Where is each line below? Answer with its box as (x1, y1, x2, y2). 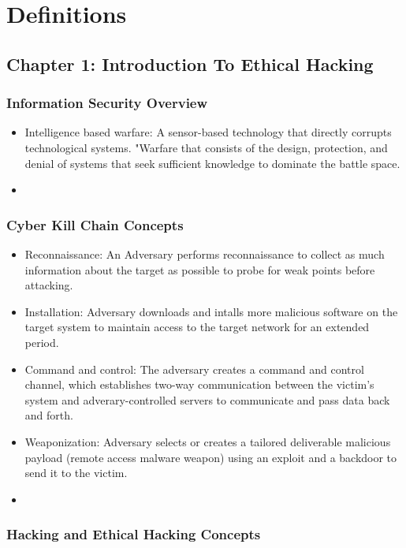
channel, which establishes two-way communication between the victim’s (24, 376, 374, 393)
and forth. (24, 407, 73, 423)
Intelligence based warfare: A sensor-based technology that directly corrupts (24, 124, 392, 140)
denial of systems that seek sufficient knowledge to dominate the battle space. (24, 155, 400, 171)
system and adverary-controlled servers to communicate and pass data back (24, 391, 390, 408)
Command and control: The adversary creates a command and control (24, 360, 364, 377)
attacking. (24, 277, 73, 293)
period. (24, 334, 59, 350)
